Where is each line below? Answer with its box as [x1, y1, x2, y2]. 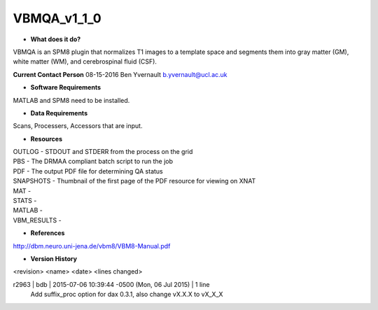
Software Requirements [30, 83, 101, 92]
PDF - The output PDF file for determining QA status [13, 167, 164, 175]
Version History [30, 254, 77, 262]
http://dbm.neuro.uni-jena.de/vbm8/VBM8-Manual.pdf [13, 241, 171, 250]
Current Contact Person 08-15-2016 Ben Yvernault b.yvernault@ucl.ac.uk [13, 70, 227, 78]
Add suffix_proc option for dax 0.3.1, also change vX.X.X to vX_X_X [30, 290, 223, 299]
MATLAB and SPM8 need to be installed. [13, 96, 130, 104]
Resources [30, 134, 63, 143]
